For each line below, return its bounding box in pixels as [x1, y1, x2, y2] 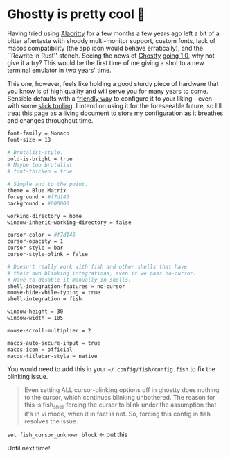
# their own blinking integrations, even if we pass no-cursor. [7, 270, 197, 277]
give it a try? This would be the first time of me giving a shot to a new [7, 58, 204, 67]
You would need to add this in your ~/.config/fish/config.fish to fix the [7, 365, 216, 373]
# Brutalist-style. [7, 149, 64, 155]
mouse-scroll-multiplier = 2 [7, 327, 91, 334]
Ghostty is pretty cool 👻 [7, 6, 145, 22]
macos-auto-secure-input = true [7, 339, 100, 346]
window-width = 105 [7, 315, 64, 322]
